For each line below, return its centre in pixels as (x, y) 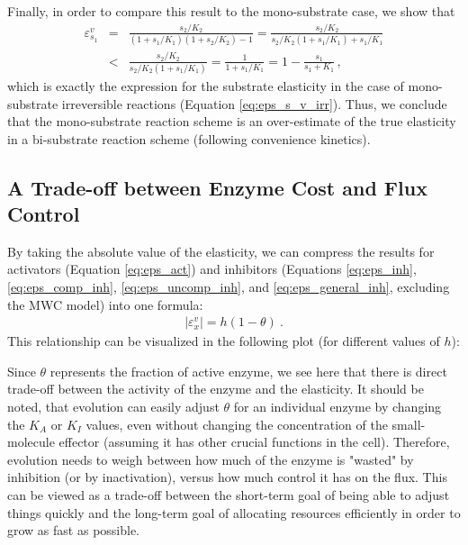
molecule (31, 442)
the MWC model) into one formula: (105, 304)
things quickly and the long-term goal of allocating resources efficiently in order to (234, 512)
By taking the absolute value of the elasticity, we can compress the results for (221, 251)
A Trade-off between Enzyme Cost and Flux (217, 187)
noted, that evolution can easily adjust (113, 407)
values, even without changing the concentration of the (237, 424)
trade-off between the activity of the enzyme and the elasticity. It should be (216, 389)
